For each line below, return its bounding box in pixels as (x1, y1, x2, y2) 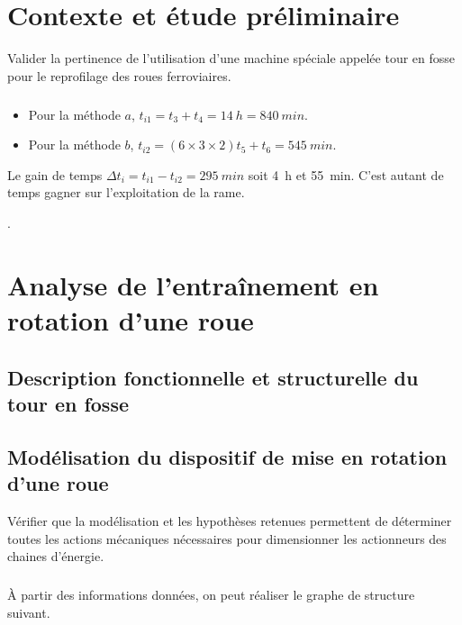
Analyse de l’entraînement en (7, 266, 379, 303)
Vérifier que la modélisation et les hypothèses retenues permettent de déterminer (7, 511, 452, 530)
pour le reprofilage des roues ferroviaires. (7, 66, 231, 85)
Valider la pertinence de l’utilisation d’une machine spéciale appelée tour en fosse (7, 49, 456, 68)
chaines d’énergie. (7, 547, 104, 566)
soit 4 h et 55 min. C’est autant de (248, 165, 444, 184)
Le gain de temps (7, 165, 103, 184)
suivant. (7, 602, 50, 621)
